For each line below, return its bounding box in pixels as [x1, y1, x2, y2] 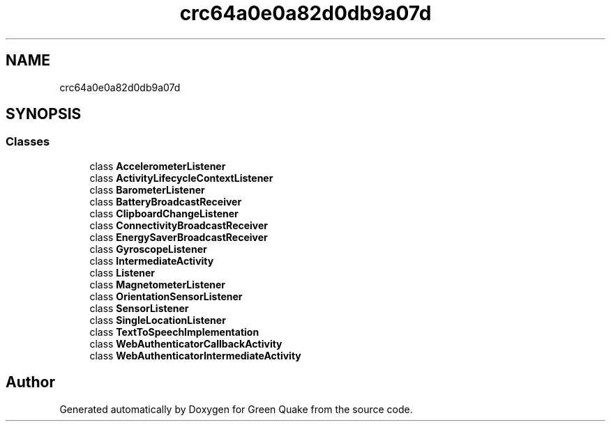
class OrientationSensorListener [89, 290, 243, 302]
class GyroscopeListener [89, 242, 207, 255]
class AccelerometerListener [89, 160, 226, 172]
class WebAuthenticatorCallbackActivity [89, 337, 282, 350]
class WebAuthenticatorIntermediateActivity [89, 349, 301, 362]
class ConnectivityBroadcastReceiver [89, 219, 269, 231]
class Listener [89, 266, 155, 279]
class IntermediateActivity [89, 254, 214, 267]
